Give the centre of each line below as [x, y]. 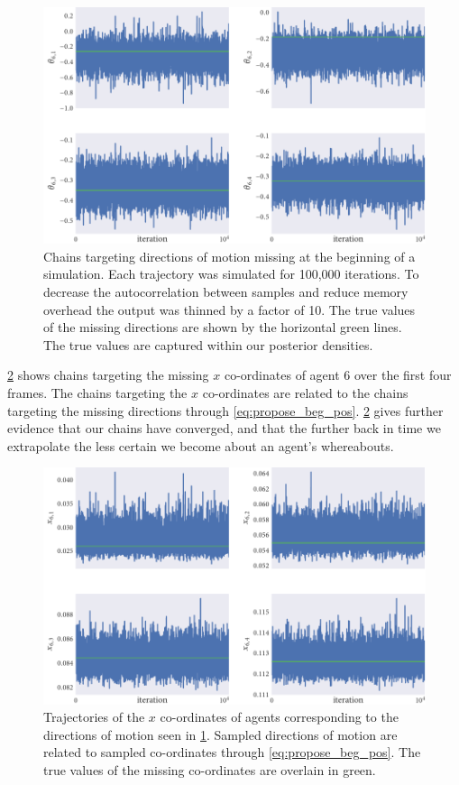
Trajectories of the [94, 717]
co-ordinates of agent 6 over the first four [338, 375]
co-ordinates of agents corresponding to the [279, 717]
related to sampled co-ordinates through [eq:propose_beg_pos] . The [232, 752]
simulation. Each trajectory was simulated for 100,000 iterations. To [231, 274]
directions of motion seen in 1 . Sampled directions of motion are [220, 734]
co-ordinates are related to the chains [305, 392]
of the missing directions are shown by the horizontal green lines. [223, 327]
